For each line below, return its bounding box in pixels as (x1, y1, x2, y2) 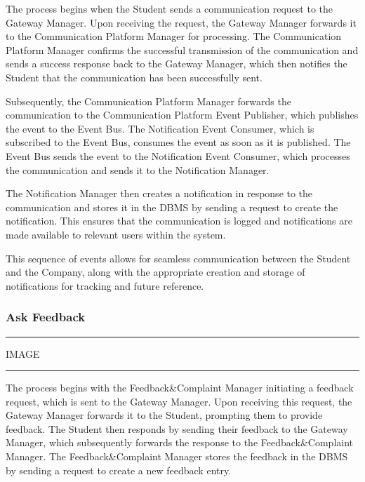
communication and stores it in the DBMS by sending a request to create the (6, 199, 338, 214)
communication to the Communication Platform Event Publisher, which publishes (6, 107, 359, 122)
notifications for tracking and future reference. (6, 278, 204, 293)
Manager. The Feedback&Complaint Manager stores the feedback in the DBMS (6, 449, 348, 464)
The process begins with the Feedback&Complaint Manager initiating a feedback (6, 380, 354, 395)
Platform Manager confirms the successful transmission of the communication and (6, 42, 359, 57)
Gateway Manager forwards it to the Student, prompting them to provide (6, 408, 323, 422)
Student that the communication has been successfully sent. (6, 69, 263, 84)
